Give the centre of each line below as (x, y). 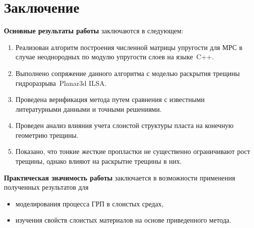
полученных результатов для (46, 187)
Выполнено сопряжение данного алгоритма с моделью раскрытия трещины (127, 73)
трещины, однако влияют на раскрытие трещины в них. (99, 161)
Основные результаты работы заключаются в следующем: (94, 31)
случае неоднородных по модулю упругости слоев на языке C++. (115, 57)
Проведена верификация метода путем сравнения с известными (110, 99)
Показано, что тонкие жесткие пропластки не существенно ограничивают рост (133, 151)
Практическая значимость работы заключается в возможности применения (120, 177)
